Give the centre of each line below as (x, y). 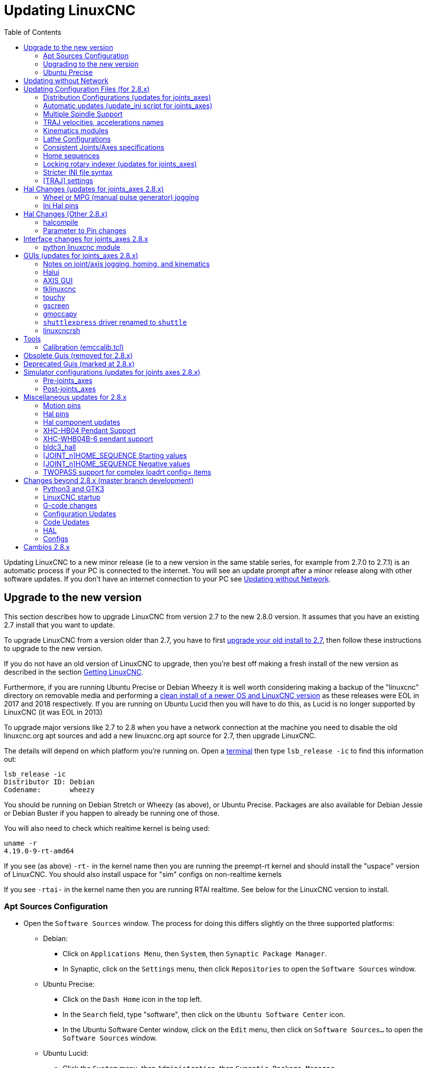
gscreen (56, 305)
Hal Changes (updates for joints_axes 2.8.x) (94, 189)
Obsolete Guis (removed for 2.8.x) (78, 355)
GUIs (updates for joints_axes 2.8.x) (81, 255)
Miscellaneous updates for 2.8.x (75, 397)
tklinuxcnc (60, 289)
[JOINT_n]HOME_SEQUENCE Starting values (115, 455)
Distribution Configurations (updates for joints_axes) (127, 97)
